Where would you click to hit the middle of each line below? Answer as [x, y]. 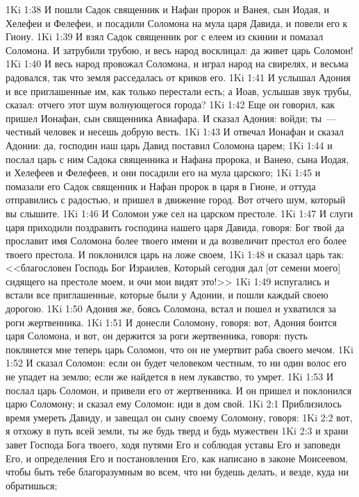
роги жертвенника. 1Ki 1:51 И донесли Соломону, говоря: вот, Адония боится [171, 322]
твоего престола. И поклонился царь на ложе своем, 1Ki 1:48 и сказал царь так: [175, 254]
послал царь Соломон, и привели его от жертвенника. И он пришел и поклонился [179, 390]
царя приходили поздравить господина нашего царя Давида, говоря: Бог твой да [175, 227]
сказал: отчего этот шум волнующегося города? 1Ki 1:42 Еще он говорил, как [170, 104]
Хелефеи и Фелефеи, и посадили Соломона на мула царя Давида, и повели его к [177, 23]
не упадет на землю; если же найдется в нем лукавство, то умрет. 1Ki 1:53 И [170, 377]
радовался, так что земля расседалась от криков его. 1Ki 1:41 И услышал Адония [178, 77]
